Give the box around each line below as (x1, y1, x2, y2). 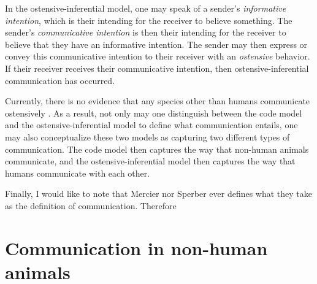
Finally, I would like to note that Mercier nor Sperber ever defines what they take (5, 187, 313, 200)
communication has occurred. (5, 74, 115, 86)
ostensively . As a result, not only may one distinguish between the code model (5, 106, 302, 119)
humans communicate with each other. (5, 166, 150, 179)
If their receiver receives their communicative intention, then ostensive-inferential (5, 61, 309, 74)
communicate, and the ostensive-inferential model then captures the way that (5, 155, 296, 167)
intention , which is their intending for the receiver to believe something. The (5, 13, 292, 26)
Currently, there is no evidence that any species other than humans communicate (5, 94, 310, 107)
